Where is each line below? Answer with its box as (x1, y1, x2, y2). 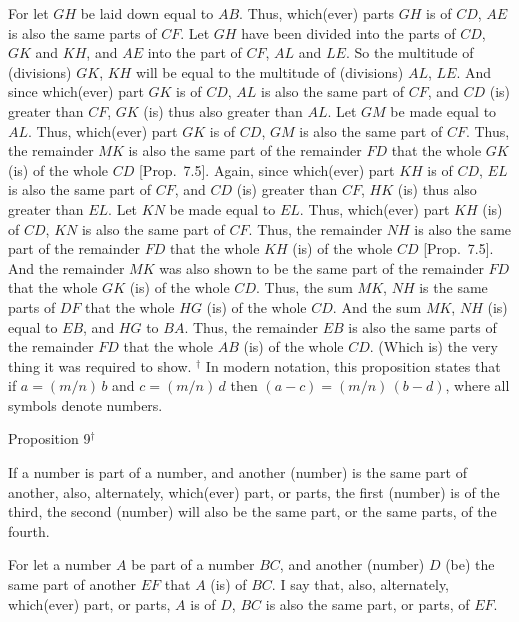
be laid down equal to (80, 3, 214, 23)
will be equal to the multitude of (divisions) (135, 61, 404, 82)
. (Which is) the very (369, 336, 498, 357)
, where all (445, 375, 510, 396)
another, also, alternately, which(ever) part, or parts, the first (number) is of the (8, 481, 500, 502)
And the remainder (8, 257, 125, 278)
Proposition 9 (8, 428, 91, 449)
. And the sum (332, 296, 422, 317)
